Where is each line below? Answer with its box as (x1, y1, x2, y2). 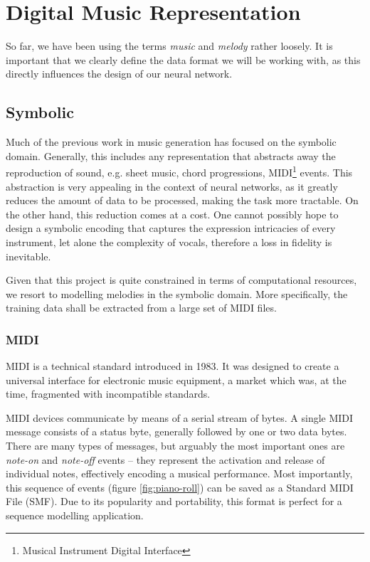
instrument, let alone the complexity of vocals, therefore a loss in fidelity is (6, 234, 332, 249)
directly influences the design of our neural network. (6, 66, 233, 81)
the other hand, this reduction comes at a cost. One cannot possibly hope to (6, 206, 339, 221)
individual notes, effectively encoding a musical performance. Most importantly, (6, 466, 353, 481)
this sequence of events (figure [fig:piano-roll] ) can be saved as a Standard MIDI (6, 479, 354, 494)
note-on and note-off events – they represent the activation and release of (6, 452, 325, 467)
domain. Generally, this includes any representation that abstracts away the (6, 148, 336, 163)
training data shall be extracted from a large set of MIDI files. (6, 300, 277, 315)
